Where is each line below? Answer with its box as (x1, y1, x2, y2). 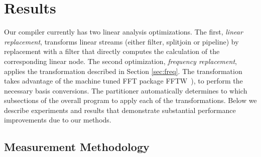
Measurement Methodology (4, 139, 150, 154)
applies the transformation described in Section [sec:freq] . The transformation (4, 65, 242, 76)
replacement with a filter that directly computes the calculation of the (4, 46, 220, 56)
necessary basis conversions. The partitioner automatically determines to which (4, 85, 247, 95)
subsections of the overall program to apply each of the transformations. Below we (4, 95, 257, 105)
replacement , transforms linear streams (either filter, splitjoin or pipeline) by (4, 36, 239, 46)
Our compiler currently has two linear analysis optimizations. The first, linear (4, 26, 243, 37)
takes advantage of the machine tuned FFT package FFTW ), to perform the (4, 75, 243, 86)
